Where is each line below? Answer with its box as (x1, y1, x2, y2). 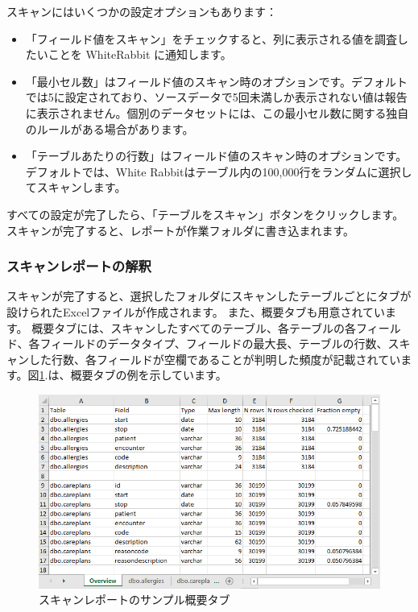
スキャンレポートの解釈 (6, 256, 151, 276)
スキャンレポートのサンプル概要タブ (39, 591, 230, 608)
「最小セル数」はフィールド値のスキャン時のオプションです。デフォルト (25, 72, 408, 89)
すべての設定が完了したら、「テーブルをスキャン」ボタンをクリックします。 (6, 205, 404, 222)
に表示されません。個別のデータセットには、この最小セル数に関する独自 (25, 104, 409, 121)
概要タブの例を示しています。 (70, 366, 227, 383)
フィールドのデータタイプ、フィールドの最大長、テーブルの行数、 (39, 335, 388, 352)
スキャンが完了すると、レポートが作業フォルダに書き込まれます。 (6, 221, 355, 238)
